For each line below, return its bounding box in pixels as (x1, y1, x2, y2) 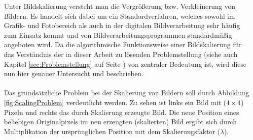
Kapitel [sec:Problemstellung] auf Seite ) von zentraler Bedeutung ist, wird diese (4, 58, 247, 69)
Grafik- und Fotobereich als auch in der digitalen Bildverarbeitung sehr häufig (4, 20, 240, 30)
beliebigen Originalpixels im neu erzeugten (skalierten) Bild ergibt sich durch (4, 116, 237, 127)
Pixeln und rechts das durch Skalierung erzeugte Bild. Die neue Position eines (4, 107, 239, 117)
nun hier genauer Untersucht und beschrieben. (4, 68, 144, 79)
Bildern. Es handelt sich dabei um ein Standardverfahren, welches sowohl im (4, 10, 235, 21)
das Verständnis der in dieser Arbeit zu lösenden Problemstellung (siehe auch (4, 49, 238, 59)
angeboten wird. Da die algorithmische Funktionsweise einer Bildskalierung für (4, 39, 242, 50)
